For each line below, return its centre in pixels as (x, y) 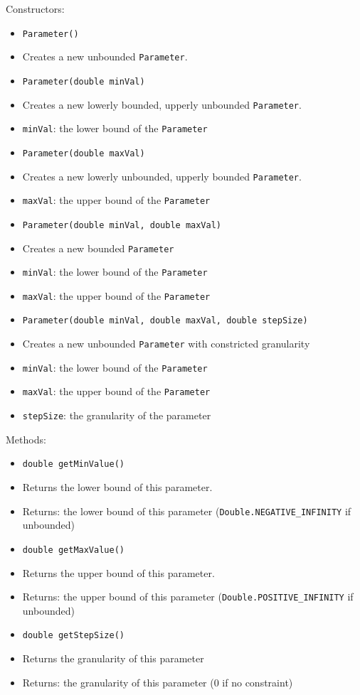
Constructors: (35, 9)
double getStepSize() (73, 636)
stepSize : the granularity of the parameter (117, 415)
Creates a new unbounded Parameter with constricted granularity (166, 344)
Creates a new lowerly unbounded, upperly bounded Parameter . (162, 176)
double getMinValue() (73, 464)
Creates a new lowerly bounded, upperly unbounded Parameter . (162, 104)
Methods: (26, 439)
